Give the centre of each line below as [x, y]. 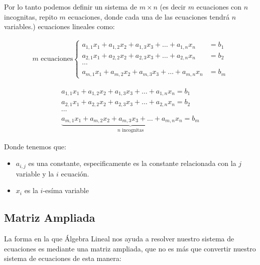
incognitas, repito [31, 16]
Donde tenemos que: [35, 146]
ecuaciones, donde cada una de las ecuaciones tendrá [149, 16]
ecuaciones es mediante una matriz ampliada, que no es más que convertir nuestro [130, 248]
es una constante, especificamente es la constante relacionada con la [132, 163]
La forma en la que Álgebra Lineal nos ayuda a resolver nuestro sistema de [119, 239]
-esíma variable [66, 190]
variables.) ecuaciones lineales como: [59, 26]
